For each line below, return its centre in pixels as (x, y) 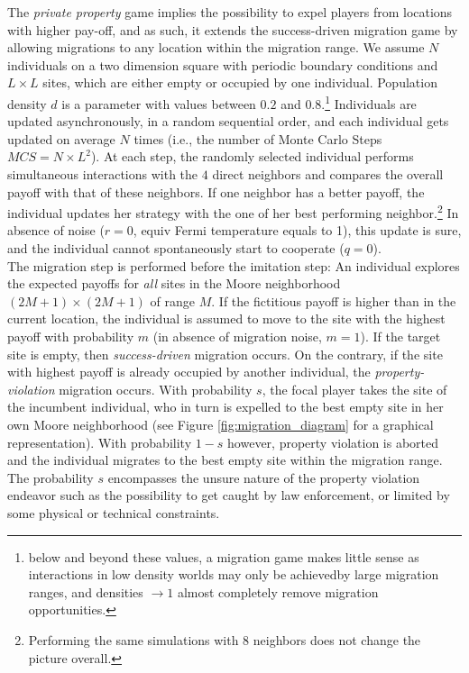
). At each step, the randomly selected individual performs (252, 156)
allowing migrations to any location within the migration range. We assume (216, 47)
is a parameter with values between (159, 103)
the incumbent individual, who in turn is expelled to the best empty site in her (225, 407)
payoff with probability (71, 336)
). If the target (400, 336)
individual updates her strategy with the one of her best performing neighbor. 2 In (233, 211)
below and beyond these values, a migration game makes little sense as (224, 556)
